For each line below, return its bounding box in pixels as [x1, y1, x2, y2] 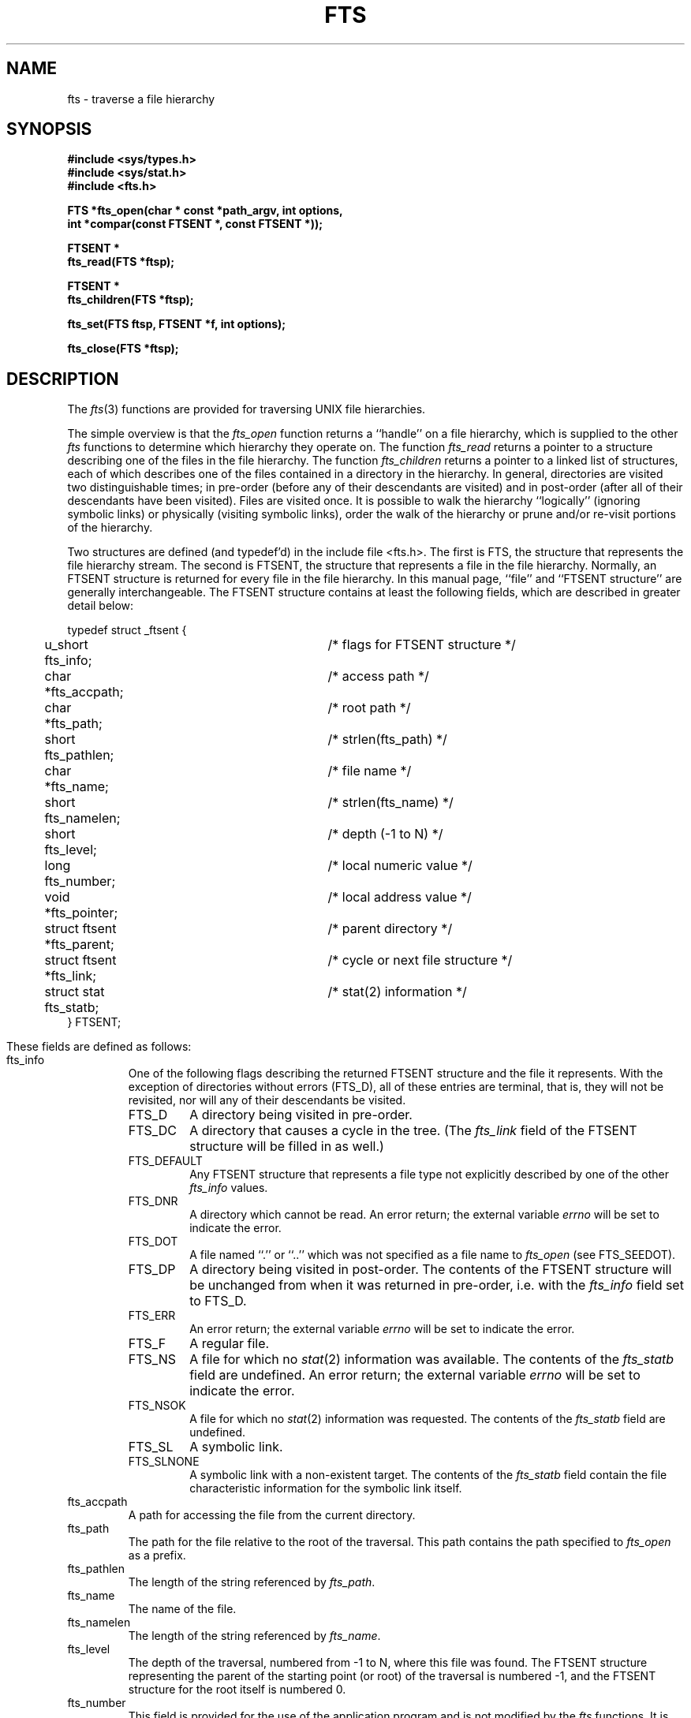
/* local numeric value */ [327, 857, 472, 874]
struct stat [44, 984, 105, 1000]
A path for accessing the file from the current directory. [128, 1508, 416, 1522]
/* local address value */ [327, 889, 472, 906]
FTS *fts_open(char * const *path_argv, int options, [67, 204, 343, 218]
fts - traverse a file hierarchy [67, 92, 215, 106]
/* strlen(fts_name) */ [327, 794, 454, 811]
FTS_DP [128, 1261, 176, 1278]
